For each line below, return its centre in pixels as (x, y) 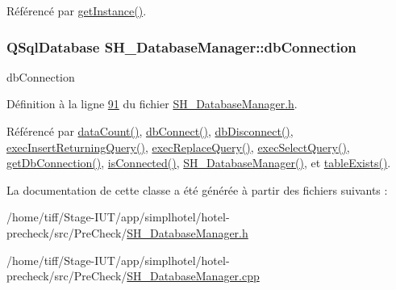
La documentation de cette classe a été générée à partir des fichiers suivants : (197, 189)
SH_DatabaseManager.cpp (193, 276)
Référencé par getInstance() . (77, 11)
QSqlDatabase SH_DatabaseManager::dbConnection (181, 46)
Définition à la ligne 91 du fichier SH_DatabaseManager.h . (152, 104)
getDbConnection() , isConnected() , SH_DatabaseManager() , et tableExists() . (199, 163)
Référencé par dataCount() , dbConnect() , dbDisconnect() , (150, 131)
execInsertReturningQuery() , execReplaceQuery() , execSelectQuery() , (178, 147)
